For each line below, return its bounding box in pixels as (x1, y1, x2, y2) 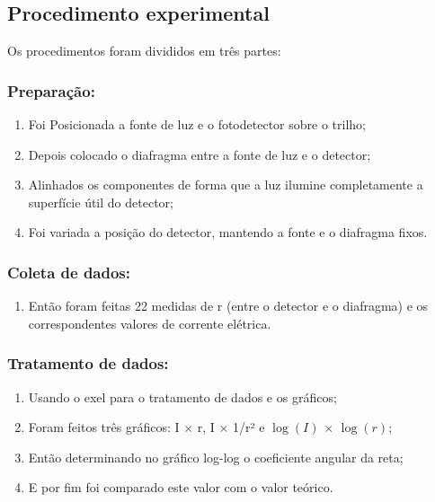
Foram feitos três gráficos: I (28, 418, 180, 436)
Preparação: (7, 79, 95, 101)
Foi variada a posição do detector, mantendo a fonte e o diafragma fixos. (28, 223, 428, 242)
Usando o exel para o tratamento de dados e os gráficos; (28, 387, 337, 406)
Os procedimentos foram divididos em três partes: (7, 41, 281, 60)
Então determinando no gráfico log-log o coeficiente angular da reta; (28, 447, 404, 466)
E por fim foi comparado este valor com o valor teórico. (28, 478, 333, 497)
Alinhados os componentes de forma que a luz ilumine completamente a (28, 175, 423, 194)
